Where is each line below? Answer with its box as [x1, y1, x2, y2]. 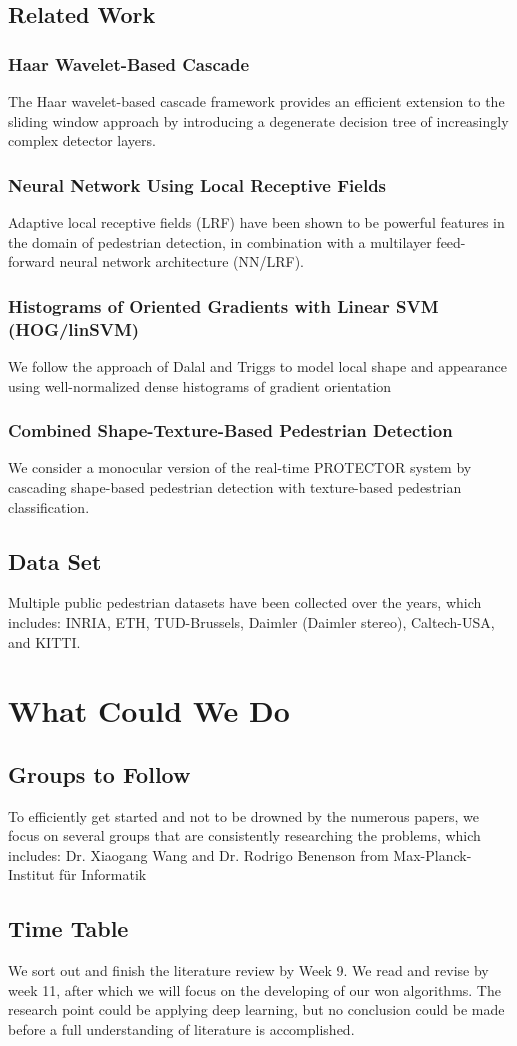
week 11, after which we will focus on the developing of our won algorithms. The [8, 979, 501, 1000]
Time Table [8, 913, 129, 944]
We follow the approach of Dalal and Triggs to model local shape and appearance [8, 355, 508, 376]
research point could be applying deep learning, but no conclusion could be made [8, 999, 505, 1020]
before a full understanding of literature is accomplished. [8, 1019, 355, 1040]
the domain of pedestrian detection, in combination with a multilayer [8, 231, 432, 252]
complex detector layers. [8, 130, 156, 151]
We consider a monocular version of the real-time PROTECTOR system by [8, 457, 472, 478]
